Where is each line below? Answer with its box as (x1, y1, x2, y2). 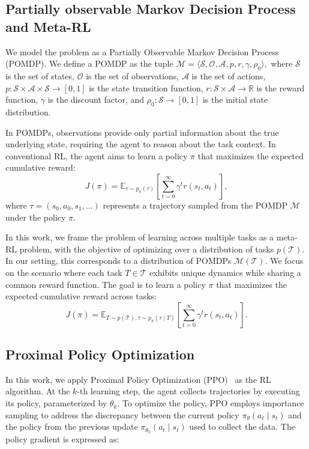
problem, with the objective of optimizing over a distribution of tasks (19, 242, 274, 255)
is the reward (256, 81, 305, 94)
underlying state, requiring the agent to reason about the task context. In (5, 138, 276, 150)
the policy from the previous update (5, 420, 138, 433)
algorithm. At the (5, 385, 70, 397)
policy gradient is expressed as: (5, 433, 119, 445)
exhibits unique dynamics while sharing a (149, 266, 301, 278)
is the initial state (202, 93, 268, 106)
